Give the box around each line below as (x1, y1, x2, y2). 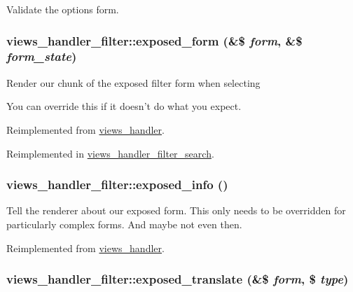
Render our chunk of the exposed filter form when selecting (6, 75, 261, 90)
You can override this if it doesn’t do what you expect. (6, 99, 242, 113)
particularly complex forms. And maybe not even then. (6, 216, 242, 231)
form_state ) (6, 48, 77, 65)
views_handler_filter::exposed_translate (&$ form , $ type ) (6, 270, 349, 288)
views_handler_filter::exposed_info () (6, 176, 228, 193)
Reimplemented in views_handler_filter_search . (6, 146, 214, 160)
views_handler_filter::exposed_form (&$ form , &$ (6, 32, 303, 49)
